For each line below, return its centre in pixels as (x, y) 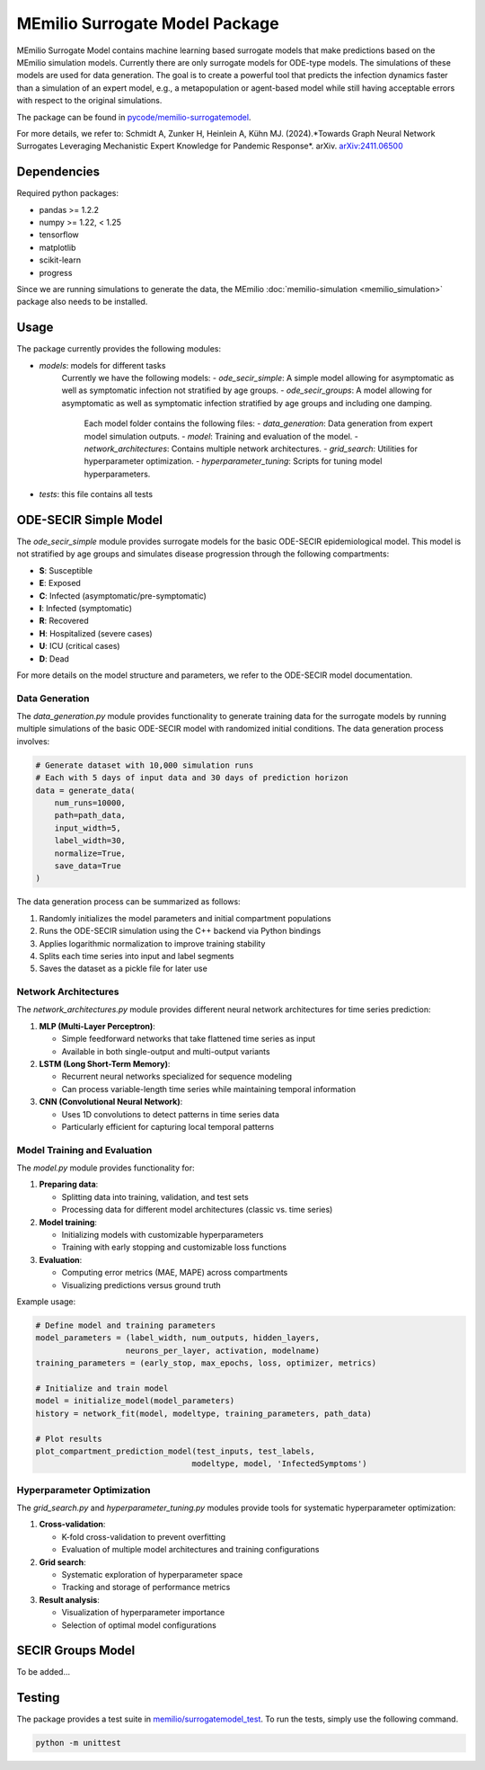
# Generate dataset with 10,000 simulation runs (145, 765)
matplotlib (57, 247)
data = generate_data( (85, 790)
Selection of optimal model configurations (139, 1625)
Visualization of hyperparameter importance (143, 1613)
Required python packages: (68, 193)
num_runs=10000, (90, 803)
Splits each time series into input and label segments (137, 956)
